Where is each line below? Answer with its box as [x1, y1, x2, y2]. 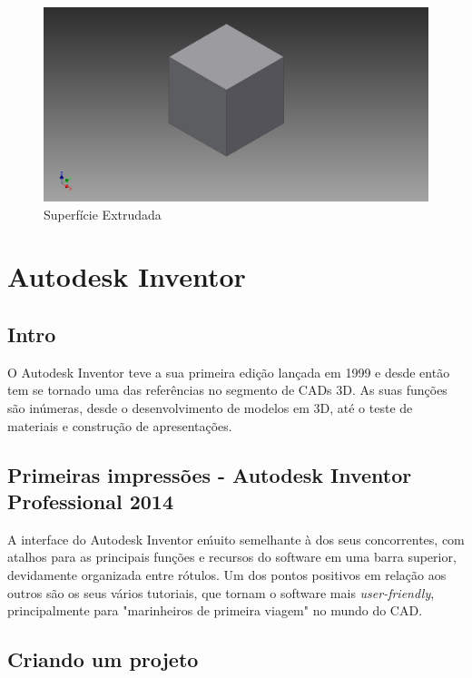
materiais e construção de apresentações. [7, 416, 232, 435]
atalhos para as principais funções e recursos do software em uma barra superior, [7, 547, 457, 566]
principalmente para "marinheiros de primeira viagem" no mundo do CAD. [7, 601, 423, 620]
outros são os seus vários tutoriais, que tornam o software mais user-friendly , [7, 583, 435, 602]
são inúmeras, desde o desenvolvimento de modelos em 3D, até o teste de [7, 398, 413, 418]
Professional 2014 [7, 486, 174, 515]
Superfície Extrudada [44, 204, 162, 223]
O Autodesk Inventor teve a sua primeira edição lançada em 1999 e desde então [7, 362, 450, 381]
